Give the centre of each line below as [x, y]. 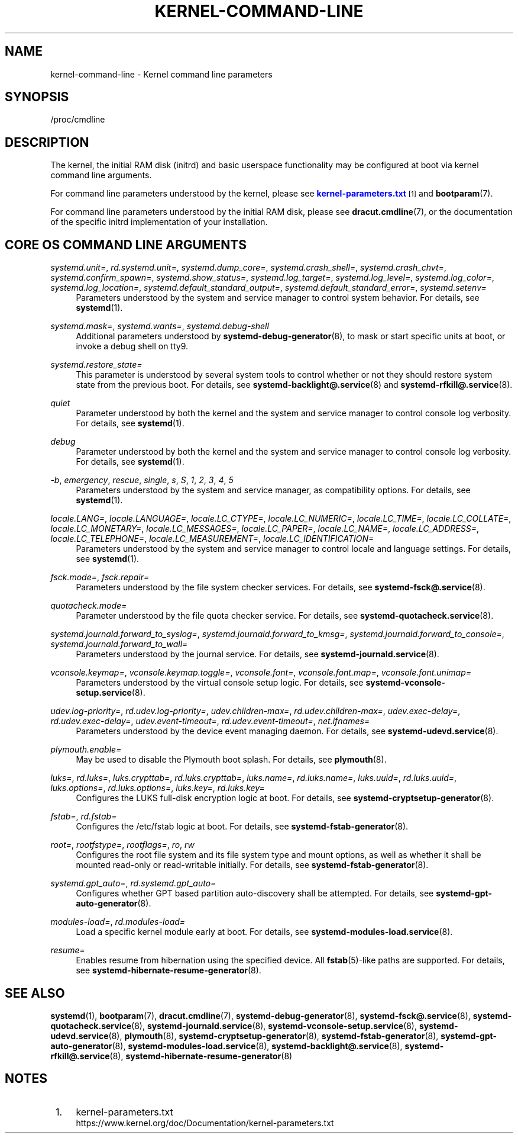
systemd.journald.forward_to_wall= [119, 644]
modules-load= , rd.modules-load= [118, 922]
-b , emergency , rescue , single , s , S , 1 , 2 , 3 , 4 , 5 [142, 480]
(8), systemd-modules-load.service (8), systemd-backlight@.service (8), [257, 1046]
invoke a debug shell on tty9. [132, 346]
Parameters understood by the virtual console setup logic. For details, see [220, 683]
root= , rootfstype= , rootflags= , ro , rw [122, 845]
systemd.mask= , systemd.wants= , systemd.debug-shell [160, 326]
